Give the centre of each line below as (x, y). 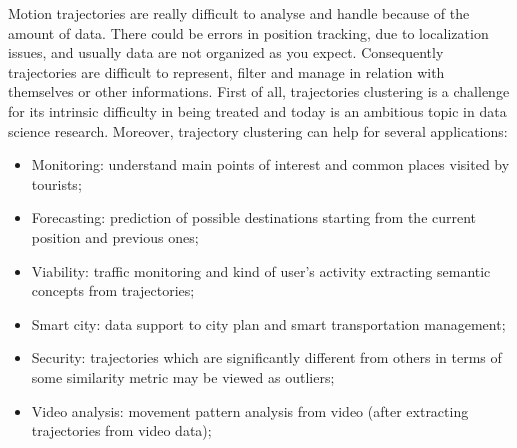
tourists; (56, 183)
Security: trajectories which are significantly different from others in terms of (266, 357)
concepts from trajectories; (113, 290)
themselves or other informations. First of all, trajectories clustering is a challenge (259, 91)
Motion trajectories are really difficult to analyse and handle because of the (239, 13)
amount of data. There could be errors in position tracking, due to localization (248, 32)
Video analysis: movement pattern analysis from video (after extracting (250, 410)
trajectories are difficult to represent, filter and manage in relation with (226, 71)
